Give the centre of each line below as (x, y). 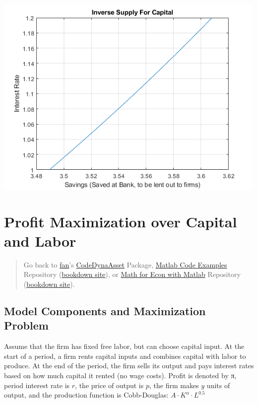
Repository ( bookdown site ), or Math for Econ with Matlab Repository (132, 274)
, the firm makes (174, 385)
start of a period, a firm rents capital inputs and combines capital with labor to (125, 356)
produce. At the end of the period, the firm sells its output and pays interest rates (129, 366)
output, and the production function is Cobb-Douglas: (86, 395)
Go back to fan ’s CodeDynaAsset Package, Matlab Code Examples (125, 264)
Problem (26, 325)
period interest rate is (37, 385)
